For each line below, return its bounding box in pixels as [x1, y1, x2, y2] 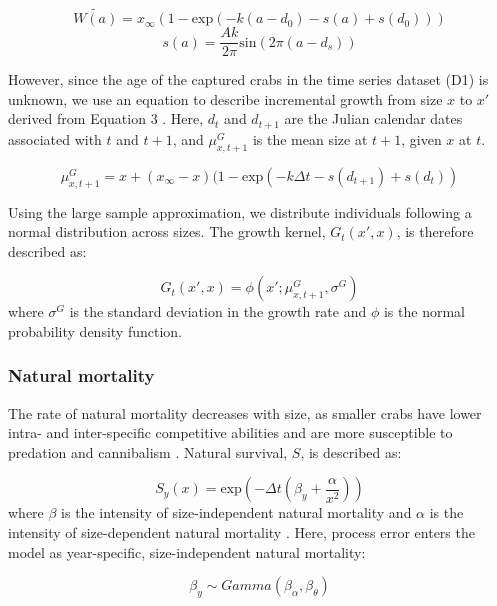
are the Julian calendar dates [284, 108, 463, 129]
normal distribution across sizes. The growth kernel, [8, 221, 326, 242]
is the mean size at [252, 128, 368, 149]
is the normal [383, 301, 465, 322]
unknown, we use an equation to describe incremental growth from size [8, 88, 443, 109]
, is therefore [396, 221, 474, 242]
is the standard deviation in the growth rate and [69, 301, 367, 322]
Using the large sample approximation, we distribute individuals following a [8, 201, 472, 222]
